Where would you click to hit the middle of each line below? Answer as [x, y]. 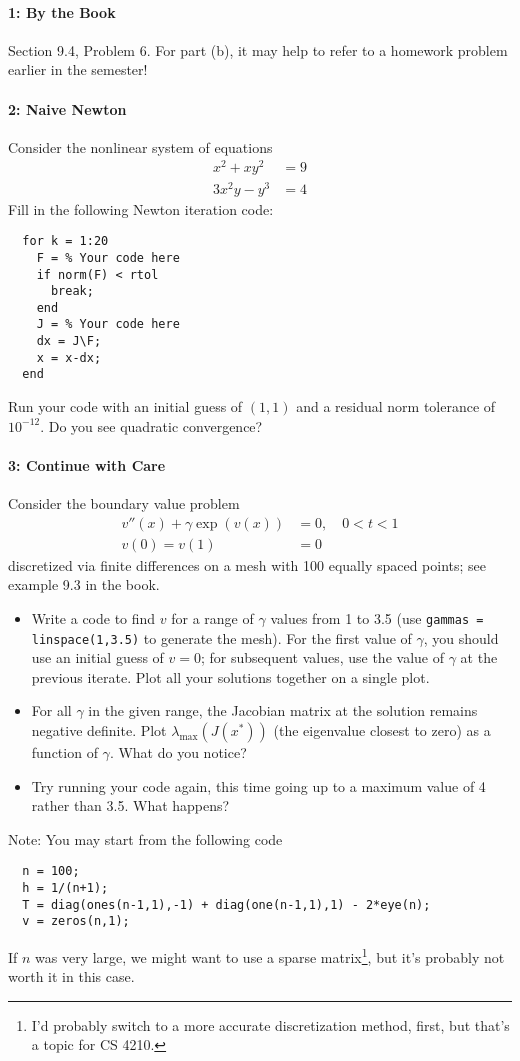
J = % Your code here [108, 324]
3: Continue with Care [87, 464]
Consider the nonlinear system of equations [140, 146]
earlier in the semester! [78, 69]
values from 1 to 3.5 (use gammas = [377, 617]
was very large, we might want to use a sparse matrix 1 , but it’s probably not [270, 955]
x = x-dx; [69, 357]
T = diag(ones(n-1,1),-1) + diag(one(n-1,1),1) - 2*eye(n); [226, 904]
